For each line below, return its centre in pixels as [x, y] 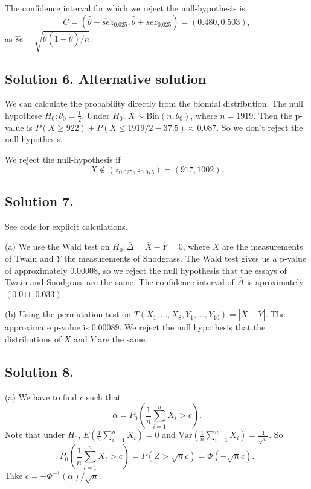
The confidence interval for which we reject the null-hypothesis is [125, 8]
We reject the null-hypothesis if [63, 159]
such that [104, 396]
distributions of [33, 339]
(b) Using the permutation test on [68, 314]
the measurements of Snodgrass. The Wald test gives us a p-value [185, 258]
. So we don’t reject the [260, 127]
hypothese [24, 115]
